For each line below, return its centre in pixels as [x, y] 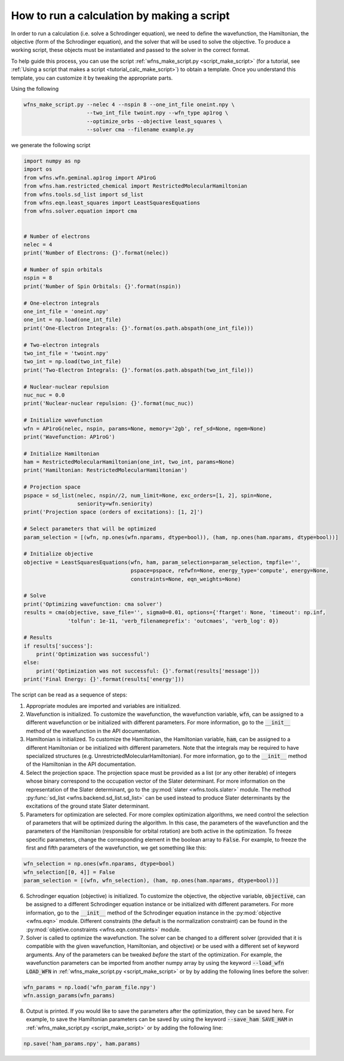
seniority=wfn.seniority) [115, 504]
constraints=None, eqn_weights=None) [186, 579]
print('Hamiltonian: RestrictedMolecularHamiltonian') [105, 470]
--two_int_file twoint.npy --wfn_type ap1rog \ [158, 113]
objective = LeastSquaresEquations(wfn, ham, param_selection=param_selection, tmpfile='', [162, 562]
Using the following [35, 88]
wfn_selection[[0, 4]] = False [70, 872]
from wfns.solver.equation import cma [80, 211]
